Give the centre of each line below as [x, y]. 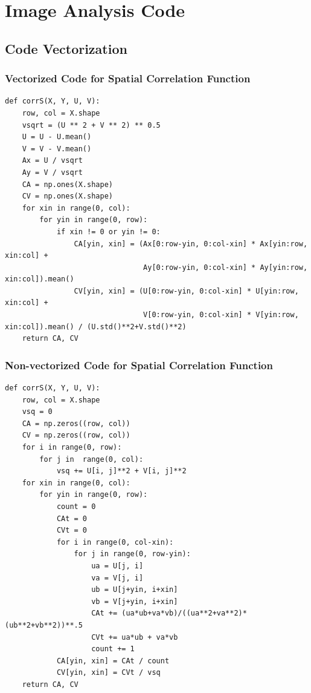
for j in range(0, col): [91, 459]
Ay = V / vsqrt [52, 172]
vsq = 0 [37, 412]
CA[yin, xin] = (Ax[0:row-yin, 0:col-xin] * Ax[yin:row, [191, 244]
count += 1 [113, 649]
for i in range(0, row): [72, 448]
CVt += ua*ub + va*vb [135, 637]
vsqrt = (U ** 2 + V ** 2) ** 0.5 [91, 125]
